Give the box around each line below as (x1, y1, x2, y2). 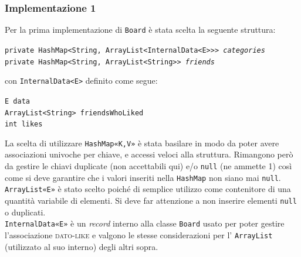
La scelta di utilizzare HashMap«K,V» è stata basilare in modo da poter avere (5, 136, 279, 149)
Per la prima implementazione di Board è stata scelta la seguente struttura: (5, 23, 276, 36)
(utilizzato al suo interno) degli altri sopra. (5, 240, 158, 252)
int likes (5, 120, 43, 129)
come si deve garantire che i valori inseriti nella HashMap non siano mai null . (5, 171, 281, 183)
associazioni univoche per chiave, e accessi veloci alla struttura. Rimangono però (5, 148, 293, 160)
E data (5, 97, 30, 105)
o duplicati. (5, 205, 46, 218)
